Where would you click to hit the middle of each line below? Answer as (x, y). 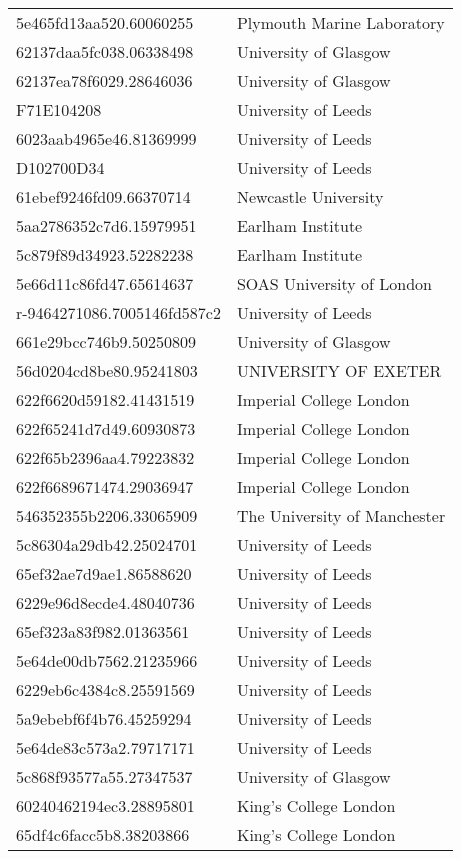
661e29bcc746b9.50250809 (106, 341)
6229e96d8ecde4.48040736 (105, 602)
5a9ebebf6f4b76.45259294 (104, 718)
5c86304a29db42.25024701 (107, 544)
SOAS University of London (334, 283)
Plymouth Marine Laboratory (340, 22)
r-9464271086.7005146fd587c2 (118, 312)
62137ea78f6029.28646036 (104, 80)
